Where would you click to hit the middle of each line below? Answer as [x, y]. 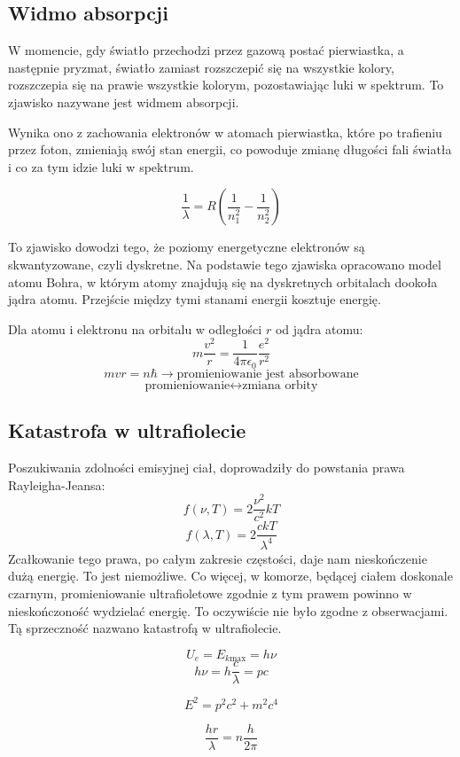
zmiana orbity [280, 385]
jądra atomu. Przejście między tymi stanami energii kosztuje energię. [195, 299]
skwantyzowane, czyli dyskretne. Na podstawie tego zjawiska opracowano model [225, 264]
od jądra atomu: [319, 328]
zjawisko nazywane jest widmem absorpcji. [124, 101]
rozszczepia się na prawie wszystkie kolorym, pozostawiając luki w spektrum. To [226, 85]
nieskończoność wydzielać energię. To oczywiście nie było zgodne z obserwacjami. [228, 610]
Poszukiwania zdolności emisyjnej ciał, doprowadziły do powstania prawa [207, 468]
